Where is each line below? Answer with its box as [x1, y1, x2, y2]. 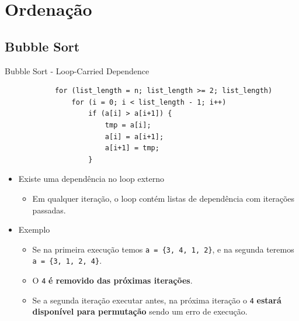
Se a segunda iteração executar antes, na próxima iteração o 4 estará [32, 294, 281, 306]
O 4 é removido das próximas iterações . [32, 274, 193, 287]
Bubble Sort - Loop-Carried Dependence [5, 64, 149, 77]
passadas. [32, 203, 66, 216]
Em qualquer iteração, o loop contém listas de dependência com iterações [32, 192, 295, 204]
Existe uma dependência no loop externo [18, 172, 165, 185]
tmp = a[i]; [105, 120, 151, 129]
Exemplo [18, 223, 50, 236]
